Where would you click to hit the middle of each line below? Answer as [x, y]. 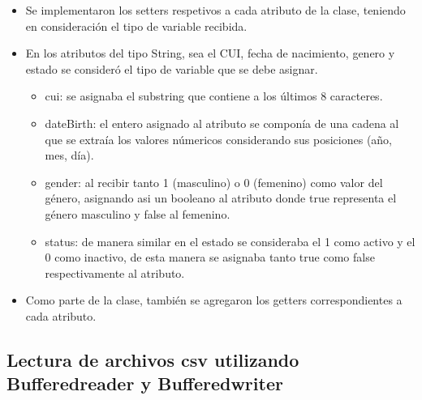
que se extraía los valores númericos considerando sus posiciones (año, [219, 139]
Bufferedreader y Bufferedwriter [145, 383]
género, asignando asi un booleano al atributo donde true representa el [221, 198]
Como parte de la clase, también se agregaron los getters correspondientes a [214, 300]
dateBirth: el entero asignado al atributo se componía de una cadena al [222, 123]
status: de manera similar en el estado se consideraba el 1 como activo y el [230, 241]
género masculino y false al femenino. [138, 213]
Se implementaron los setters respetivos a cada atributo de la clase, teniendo [215, 10]
